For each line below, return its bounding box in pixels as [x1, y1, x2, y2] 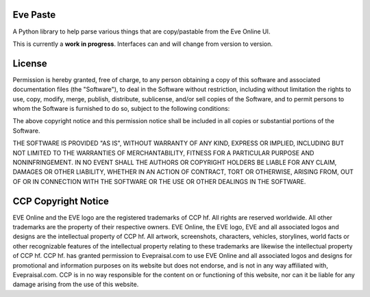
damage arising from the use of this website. [12, 281, 139, 289]
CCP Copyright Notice [12, 195, 110, 207]
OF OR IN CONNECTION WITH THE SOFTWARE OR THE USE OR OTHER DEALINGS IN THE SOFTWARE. [12, 177, 306, 185]
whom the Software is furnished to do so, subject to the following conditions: [12, 104, 230, 112]
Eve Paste [12, 9, 56, 21]
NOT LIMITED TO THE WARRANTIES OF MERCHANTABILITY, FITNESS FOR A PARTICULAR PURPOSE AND [12, 148, 314, 157]
